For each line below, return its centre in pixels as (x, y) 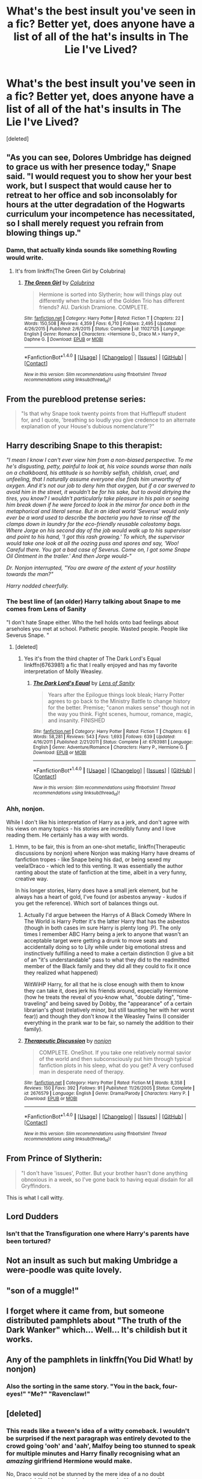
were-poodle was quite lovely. (64, 1270)
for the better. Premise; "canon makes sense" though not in (121, 708)
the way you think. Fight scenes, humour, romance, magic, (120, 714)
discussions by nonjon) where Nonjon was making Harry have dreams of (105, 853)
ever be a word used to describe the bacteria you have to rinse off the (93, 518)
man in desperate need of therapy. (82, 1071)
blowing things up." (44, 233)
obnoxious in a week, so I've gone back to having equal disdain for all (107, 1179)
